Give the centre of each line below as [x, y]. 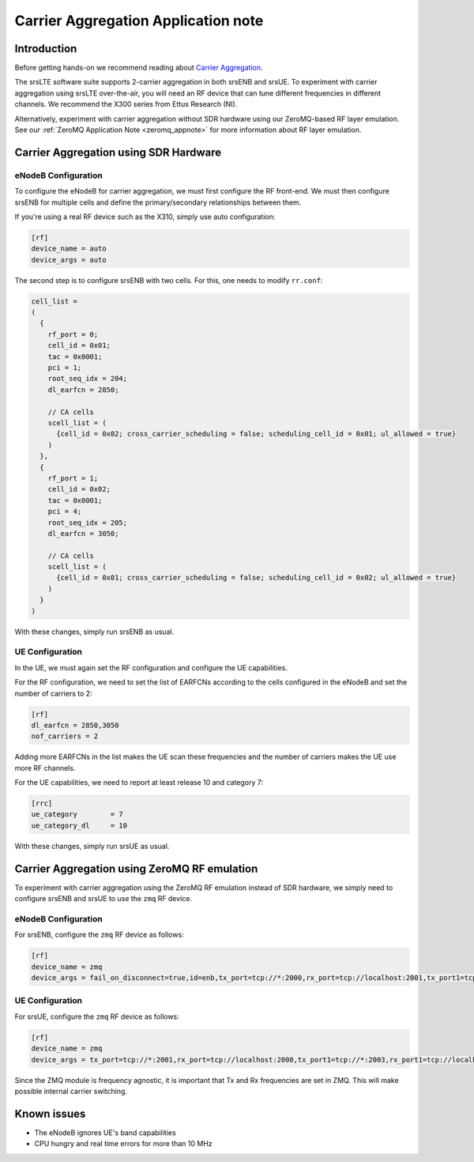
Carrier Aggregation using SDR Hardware [118, 152]
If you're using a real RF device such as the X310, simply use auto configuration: [145, 217]
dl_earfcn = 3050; [83, 533]
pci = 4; [65, 511]
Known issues [50, 1113]
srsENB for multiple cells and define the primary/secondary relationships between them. [158, 202]
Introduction [46, 49]
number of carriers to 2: [53, 693]
